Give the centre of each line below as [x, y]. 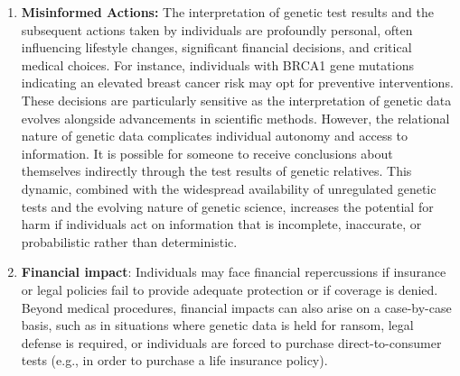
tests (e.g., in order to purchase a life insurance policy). [174, 360]
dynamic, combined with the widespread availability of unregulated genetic [229, 188]
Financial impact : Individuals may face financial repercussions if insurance [234, 272]
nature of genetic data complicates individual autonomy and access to [215, 136]
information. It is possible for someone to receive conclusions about [207, 153]
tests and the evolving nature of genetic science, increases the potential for [227, 206]
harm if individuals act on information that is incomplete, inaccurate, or [221, 224]
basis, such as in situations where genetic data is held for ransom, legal [217, 325]
